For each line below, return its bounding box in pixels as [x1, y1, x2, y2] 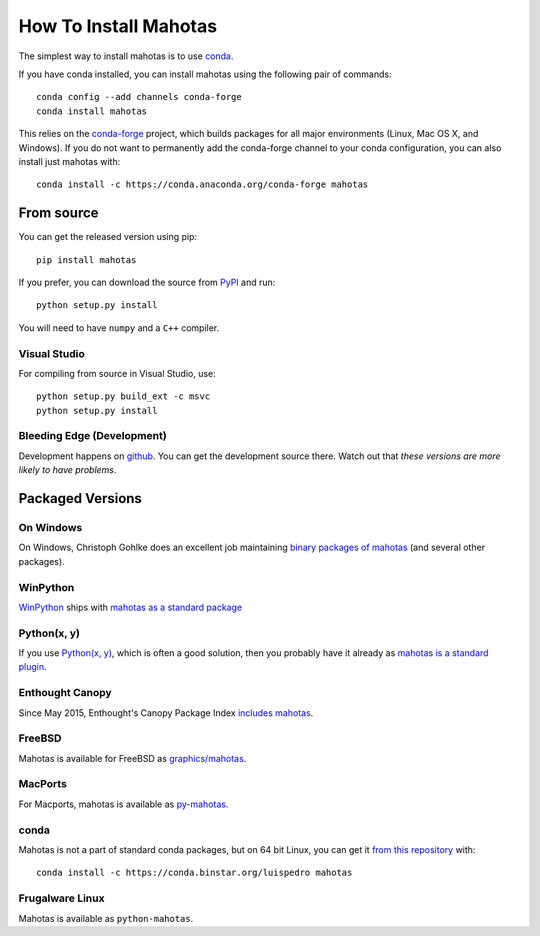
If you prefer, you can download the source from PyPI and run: [18, 276, 276, 288]
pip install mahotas [36, 254, 137, 265]
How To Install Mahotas [18, 15, 218, 37]
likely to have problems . [18, 464, 117, 476]
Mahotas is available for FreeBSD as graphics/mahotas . [18, 752, 247, 764]
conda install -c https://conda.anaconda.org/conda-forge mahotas [36, 179, 369, 190]
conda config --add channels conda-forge [36, 91, 242, 103]
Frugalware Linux [18, 891, 105, 905]
